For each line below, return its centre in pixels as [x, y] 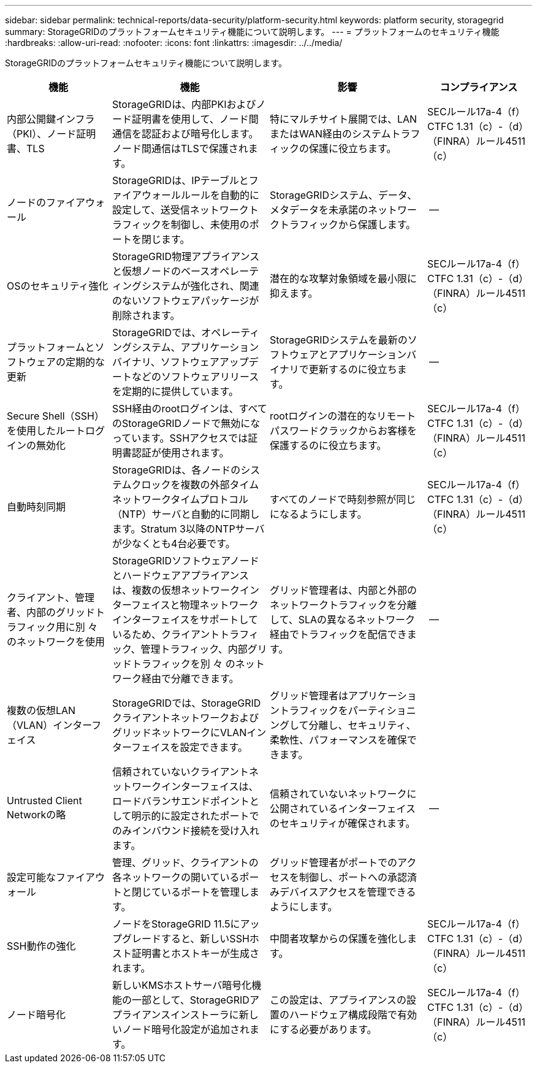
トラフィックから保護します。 [348, 225]
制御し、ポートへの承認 [353, 877]
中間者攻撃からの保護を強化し [339, 939]
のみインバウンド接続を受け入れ [186, 831]
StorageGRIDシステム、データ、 [344, 195]
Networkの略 [36, 815]
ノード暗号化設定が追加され [186, 1029]
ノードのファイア [46, 202]
